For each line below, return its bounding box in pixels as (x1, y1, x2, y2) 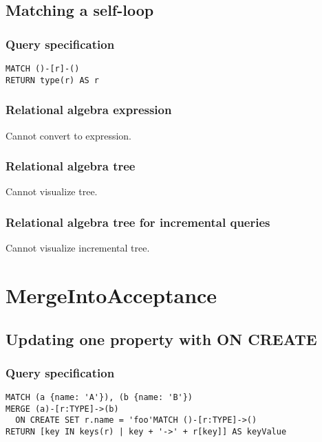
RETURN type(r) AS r (6, 75, 100, 85)
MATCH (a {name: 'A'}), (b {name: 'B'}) (6, 393, 193, 403)
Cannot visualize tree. (6, 184, 98, 199)
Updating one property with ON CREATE (6, 328, 317, 349)
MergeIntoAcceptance (6, 280, 217, 309)
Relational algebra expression (6, 101, 172, 118)
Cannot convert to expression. (6, 128, 132, 142)
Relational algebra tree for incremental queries (6, 213, 270, 230)
